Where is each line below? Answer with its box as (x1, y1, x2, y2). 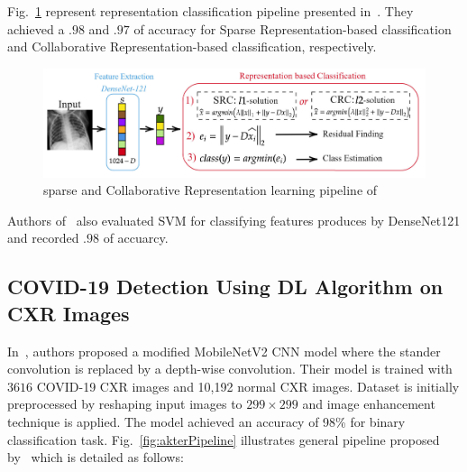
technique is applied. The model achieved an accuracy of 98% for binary (7, 412, 406, 431)
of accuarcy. (103, 228, 169, 247)
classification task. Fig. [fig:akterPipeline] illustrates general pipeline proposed (7, 430, 440, 449)
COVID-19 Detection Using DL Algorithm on (7, 273, 444, 301)
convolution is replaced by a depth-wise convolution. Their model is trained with (7, 359, 453, 378)
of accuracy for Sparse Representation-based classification (133, 19, 452, 38)
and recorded (7, 228, 79, 247)
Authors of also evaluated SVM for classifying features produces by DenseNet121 (7, 210, 461, 229)
